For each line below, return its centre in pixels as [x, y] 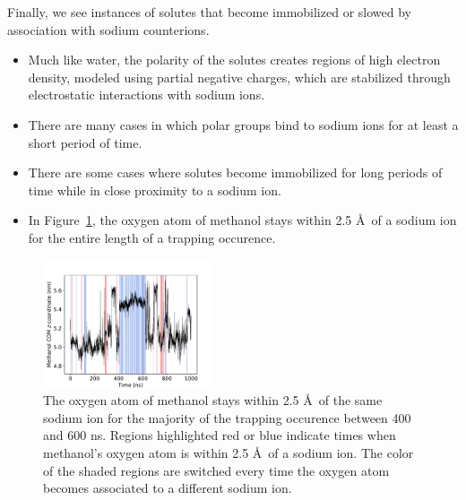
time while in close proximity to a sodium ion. [155, 190]
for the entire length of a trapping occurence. [152, 237]
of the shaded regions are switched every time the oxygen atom [216, 470]
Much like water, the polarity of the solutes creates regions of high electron [234, 60]
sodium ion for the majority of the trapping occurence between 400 [227, 417]
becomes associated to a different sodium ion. [168, 488]
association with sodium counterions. [108, 29]
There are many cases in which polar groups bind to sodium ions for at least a [243, 124]
